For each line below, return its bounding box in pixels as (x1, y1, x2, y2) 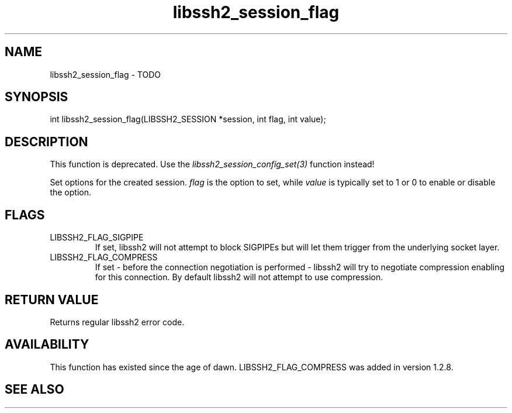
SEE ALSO (5, 382, 64, 397)
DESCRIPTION (5, 134, 88, 149)
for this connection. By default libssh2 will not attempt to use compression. (95, 272, 383, 283)
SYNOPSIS (5, 90, 68, 105)
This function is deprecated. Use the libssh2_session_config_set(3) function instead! (50, 159, 375, 170)
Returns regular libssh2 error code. (50, 316, 185, 327)
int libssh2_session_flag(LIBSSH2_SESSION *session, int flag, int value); (50, 114, 326, 125)
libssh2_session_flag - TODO (50, 69, 161, 80)
